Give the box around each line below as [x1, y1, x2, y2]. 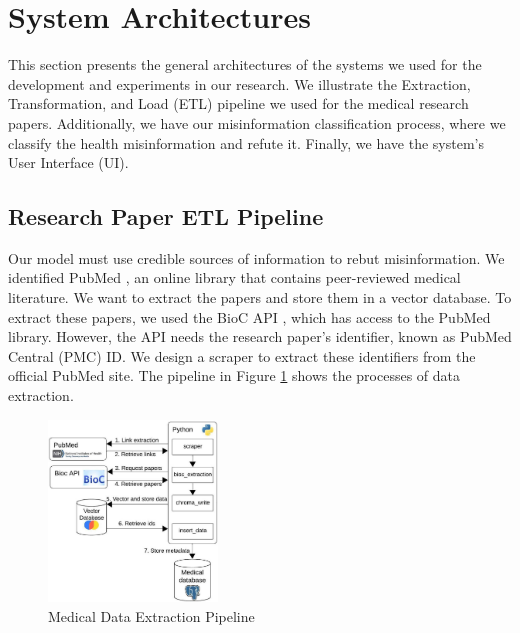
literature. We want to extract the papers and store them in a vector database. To [8, 287, 512, 308]
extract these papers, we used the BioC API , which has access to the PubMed [8, 306, 491, 327]
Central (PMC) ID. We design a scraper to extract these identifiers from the [8, 345, 476, 366]
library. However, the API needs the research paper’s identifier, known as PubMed [8, 326, 512, 347]
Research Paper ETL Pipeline [8, 201, 324, 232]
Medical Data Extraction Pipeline [48, 605, 255, 626]
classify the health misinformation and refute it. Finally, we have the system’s [8, 132, 484, 153]
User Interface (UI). [8, 152, 129, 173]
